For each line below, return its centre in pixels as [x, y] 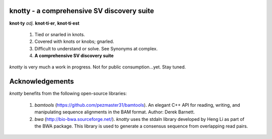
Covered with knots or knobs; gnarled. [74, 42]
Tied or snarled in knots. [60, 34]
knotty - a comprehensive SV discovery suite [82, 11]
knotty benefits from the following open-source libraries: [68, 94]
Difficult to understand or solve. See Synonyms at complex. [96, 48]
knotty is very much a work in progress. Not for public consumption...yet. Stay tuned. [97, 67]
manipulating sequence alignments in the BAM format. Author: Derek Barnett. [115, 112]
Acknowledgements [42, 81]
